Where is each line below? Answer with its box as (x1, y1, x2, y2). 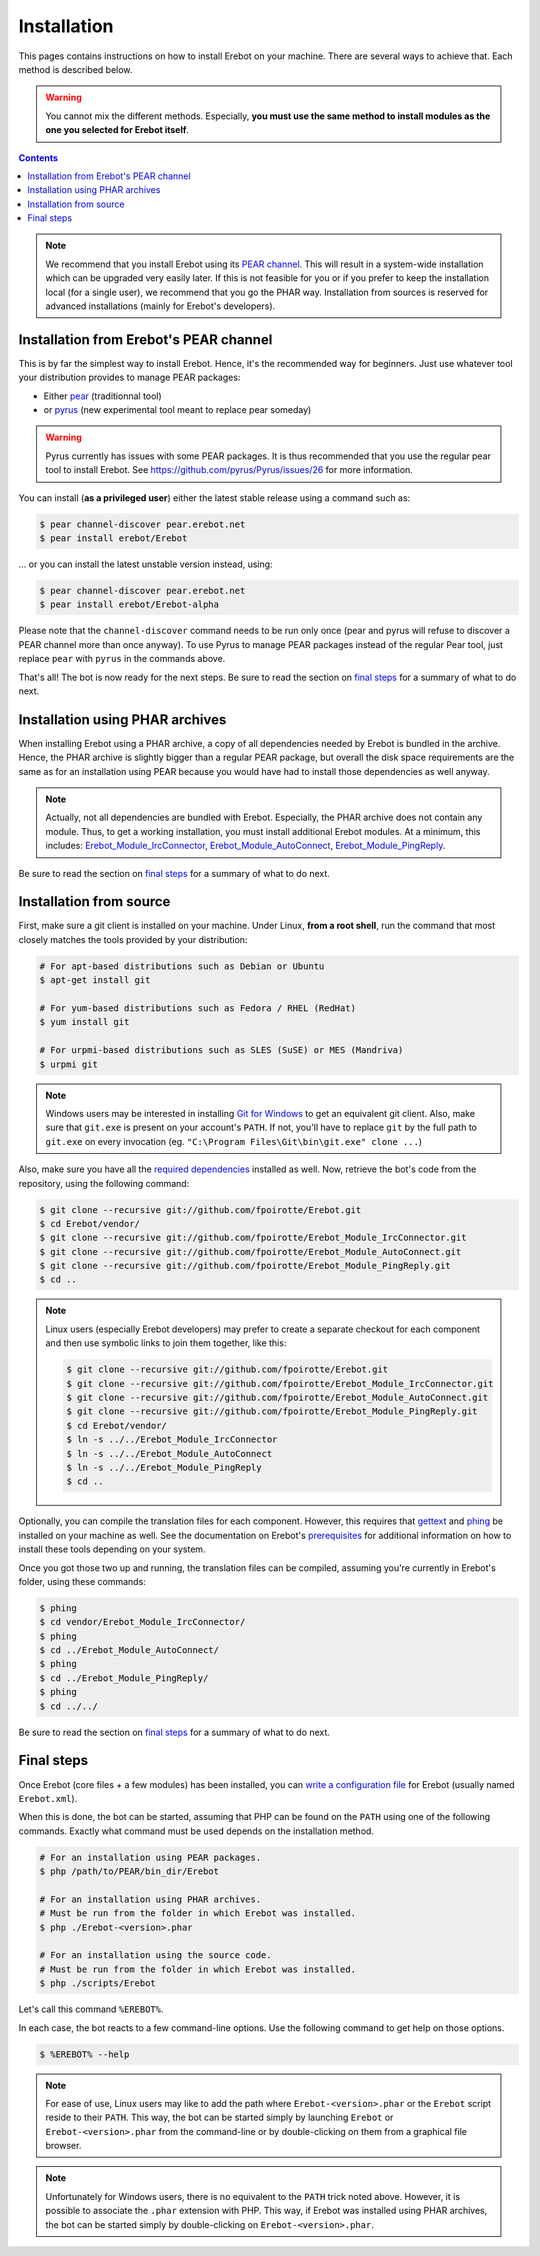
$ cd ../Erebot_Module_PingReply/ (39, 1672, 209, 1684)
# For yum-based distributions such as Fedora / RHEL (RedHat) (39, 1003, 357, 1014)
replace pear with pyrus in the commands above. (18, 653, 226, 665)
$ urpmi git (39, 1058, 99, 1070)
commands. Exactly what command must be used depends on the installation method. (18, 1825, 375, 1837)
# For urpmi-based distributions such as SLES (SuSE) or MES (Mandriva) (39, 1045, 404, 1056)
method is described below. (18, 63, 133, 75)
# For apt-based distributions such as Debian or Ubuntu (39, 960, 325, 972)
